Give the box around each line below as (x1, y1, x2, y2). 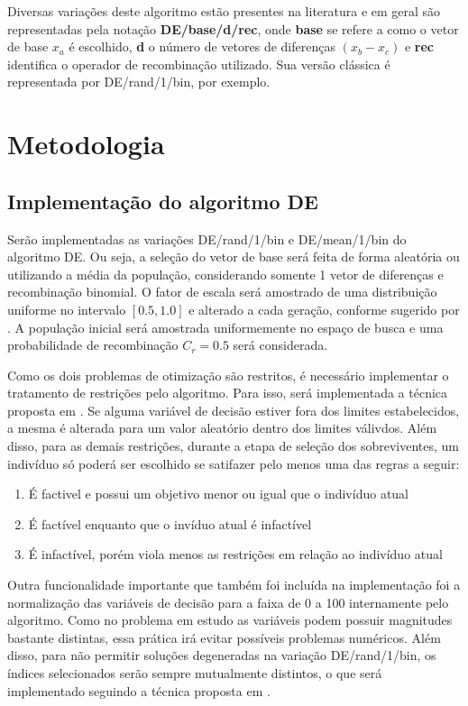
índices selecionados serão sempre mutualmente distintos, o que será (7, 664, 382, 683)
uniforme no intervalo (7, 299, 126, 318)
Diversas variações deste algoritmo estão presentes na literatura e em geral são (7, 2, 441, 20)
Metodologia (7, 125, 165, 162)
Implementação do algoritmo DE (7, 187, 318, 215)
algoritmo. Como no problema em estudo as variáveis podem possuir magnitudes (7, 610, 453, 629)
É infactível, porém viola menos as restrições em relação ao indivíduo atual (28, 545, 443, 564)
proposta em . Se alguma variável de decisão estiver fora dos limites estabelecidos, (7, 400, 460, 419)
